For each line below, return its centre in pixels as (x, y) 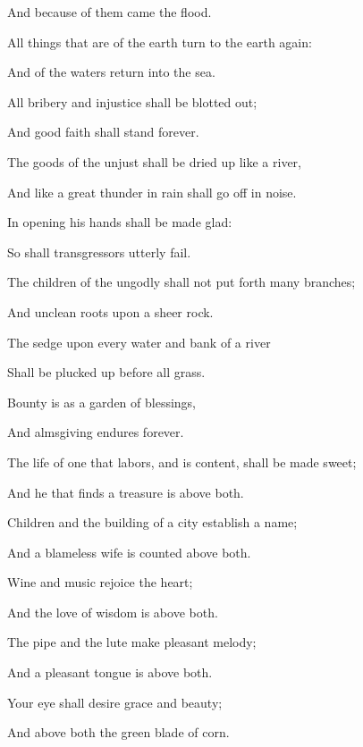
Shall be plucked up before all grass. (106, 372)
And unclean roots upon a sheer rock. (110, 311)
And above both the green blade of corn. (118, 732)
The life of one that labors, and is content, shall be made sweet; (182, 462)
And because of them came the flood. (110, 12)
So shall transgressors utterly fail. (99, 252)
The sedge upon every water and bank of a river (139, 342)
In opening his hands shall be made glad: (120, 222)
